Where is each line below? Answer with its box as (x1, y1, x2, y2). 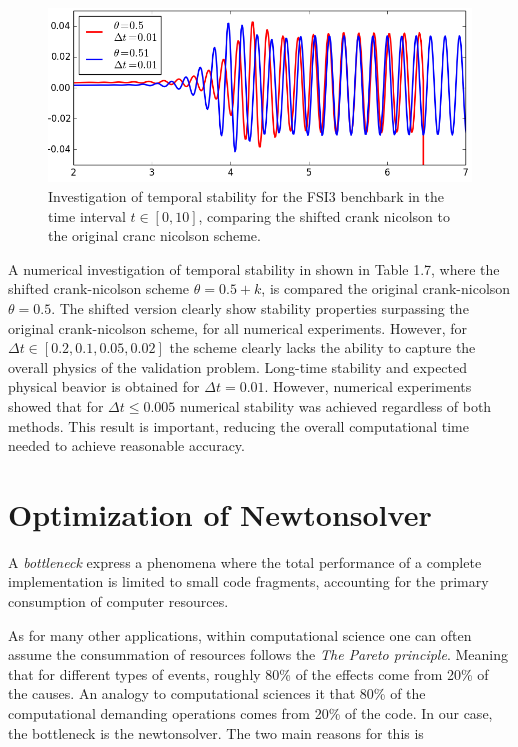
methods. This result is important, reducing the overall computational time (8, 415, 469, 436)
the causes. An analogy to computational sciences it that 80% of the (8, 683, 426, 704)
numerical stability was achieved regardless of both (180, 395, 492, 416)
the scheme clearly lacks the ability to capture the (169, 337, 476, 358)
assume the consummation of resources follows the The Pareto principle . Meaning (8, 644, 508, 665)
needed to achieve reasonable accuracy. (8, 435, 245, 456)
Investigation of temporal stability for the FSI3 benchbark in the (48, 186, 445, 207)
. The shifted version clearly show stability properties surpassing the (51, 298, 469, 319)
